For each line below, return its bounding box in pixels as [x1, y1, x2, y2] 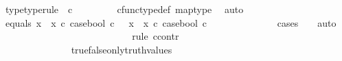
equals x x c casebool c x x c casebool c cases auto [5, 15, 337, 29]
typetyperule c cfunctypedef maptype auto [5, 2, 244, 16]
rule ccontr [132, 29, 179, 43]
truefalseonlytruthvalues [71, 42, 172, 56]
